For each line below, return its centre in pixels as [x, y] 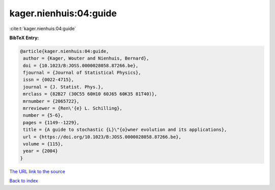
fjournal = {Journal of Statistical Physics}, [82, 73]
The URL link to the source [37, 171]
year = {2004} [40, 151]
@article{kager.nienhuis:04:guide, [64, 51]
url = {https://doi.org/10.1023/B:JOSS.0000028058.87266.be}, [102, 137]
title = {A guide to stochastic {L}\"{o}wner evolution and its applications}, [125, 130]
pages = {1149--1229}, [51, 123]
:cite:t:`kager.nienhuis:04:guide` [43, 29]
